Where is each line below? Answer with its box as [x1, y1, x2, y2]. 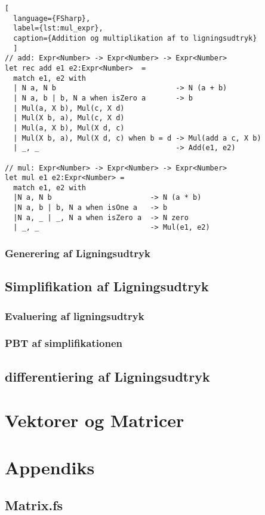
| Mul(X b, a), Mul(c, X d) [13, 114, 125, 123]
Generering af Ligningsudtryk [5, 246, 150, 261]
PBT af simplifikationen [5, 336, 122, 351]
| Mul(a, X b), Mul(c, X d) [13, 103, 125, 112]
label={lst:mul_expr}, [13, 24, 103, 33]
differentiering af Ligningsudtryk [5, 367, 210, 385]
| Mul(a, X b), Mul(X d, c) [13, 123, 125, 132]
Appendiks [5, 455, 95, 479]
